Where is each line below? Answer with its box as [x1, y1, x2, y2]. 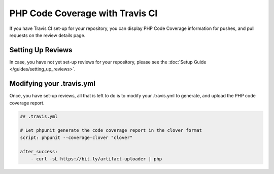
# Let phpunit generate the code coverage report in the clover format [20, 127, 202, 133]
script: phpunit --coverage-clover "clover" [20, 134, 133, 141]
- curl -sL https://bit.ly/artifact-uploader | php [30, 156, 162, 162]
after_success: [20, 149, 58, 155]
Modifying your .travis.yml [9, 79, 96, 88]
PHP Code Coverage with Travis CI [9, 8, 158, 19]
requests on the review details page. [9, 32, 86, 38]
